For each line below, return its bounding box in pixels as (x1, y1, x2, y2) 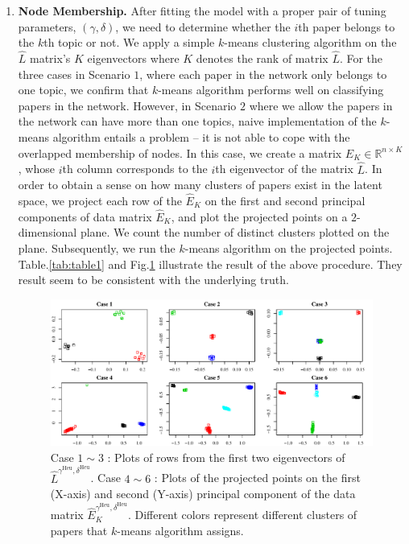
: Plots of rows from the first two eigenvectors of (107, 448, 345, 465)
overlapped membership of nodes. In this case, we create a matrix (18, 144, 342, 161)
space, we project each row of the (18, 192, 182, 208)
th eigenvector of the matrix (215, 160, 353, 177)
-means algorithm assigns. (117, 521, 244, 538)
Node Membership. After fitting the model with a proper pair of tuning (18, 2, 386, 19)
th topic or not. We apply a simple (43, 34, 215, 51)
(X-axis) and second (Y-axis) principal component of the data (50, 485, 356, 502)
